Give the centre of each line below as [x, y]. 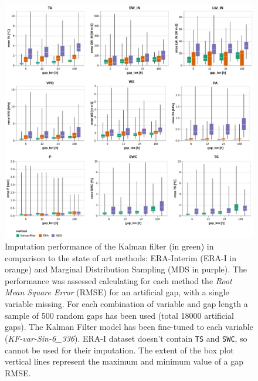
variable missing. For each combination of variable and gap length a [126, 304]
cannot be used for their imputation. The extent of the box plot [119, 350]
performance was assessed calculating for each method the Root [118, 280]
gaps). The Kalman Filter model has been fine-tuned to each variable [129, 327]
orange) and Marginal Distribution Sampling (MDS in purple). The [126, 269]
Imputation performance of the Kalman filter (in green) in [109, 246]
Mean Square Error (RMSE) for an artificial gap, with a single [117, 292]
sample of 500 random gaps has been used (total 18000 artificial [119, 315]
